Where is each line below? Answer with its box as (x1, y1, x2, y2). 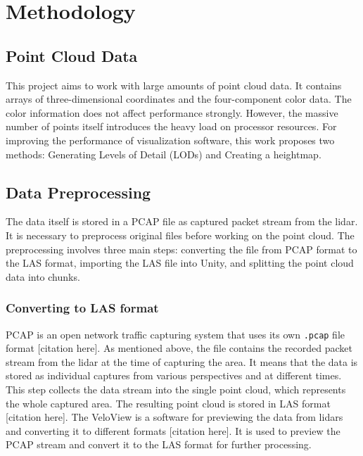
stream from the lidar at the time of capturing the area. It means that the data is (6, 354, 358, 369)
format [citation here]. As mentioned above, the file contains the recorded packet (6, 341, 353, 355)
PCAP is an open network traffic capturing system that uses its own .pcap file (6, 327, 345, 341)
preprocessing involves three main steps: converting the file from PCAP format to (6, 241, 357, 256)
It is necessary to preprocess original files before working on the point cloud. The (6, 227, 355, 242)
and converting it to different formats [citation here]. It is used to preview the (6, 423, 340, 438)
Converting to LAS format (6, 299, 159, 317)
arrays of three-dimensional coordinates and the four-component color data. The (6, 91, 352, 106)
